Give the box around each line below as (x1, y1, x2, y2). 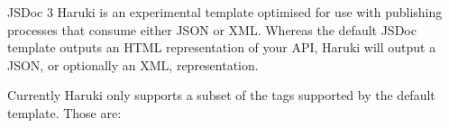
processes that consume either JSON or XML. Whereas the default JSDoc (7, 20, 417, 39)
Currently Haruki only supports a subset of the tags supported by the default (7, 86, 435, 105)
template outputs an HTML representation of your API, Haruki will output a (7, 38, 436, 57)
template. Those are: (7, 103, 122, 122)
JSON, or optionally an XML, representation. (7, 55, 259, 74)
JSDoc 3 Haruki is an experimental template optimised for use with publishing (7, 3, 443, 21)
